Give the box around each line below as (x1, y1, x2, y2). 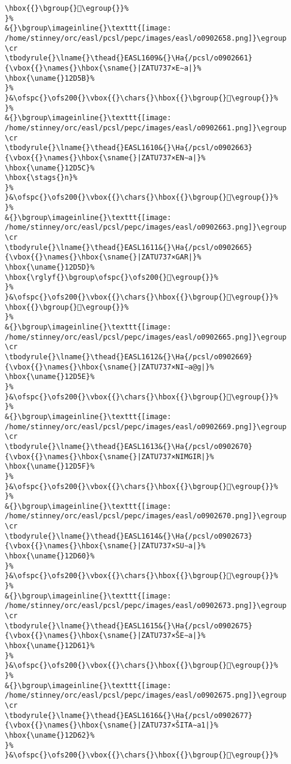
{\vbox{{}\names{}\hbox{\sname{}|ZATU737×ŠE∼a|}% (5, 631, 206, 640)
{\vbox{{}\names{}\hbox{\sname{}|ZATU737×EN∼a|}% (5, 153, 206, 162)
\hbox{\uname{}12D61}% (5, 641, 95, 650)
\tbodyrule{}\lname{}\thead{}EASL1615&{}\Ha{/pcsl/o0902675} (5, 621, 253, 630)
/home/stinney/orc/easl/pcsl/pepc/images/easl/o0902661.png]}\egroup (5, 123, 287, 132)
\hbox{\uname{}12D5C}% (5, 163, 95, 172)
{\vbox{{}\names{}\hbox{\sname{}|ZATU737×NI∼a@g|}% (5, 362, 214, 371)
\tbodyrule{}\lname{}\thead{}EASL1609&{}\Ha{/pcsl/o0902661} (5, 54, 253, 63)
